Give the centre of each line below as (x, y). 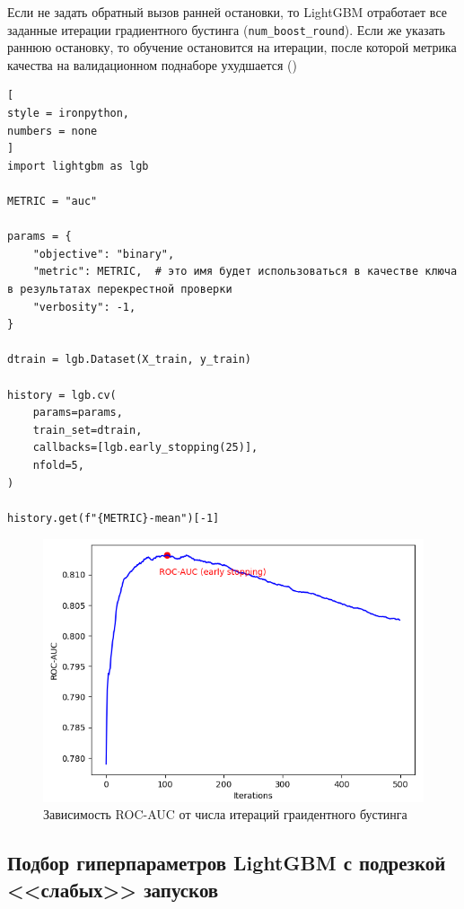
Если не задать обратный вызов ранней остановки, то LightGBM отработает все (227, 12)
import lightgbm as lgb (78, 166)
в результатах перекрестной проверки (120, 289)
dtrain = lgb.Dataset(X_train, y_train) (130, 360)
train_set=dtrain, (88, 430)
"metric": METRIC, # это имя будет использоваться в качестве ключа (245, 272)
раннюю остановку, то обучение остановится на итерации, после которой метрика (232, 47)
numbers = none (53, 131)
